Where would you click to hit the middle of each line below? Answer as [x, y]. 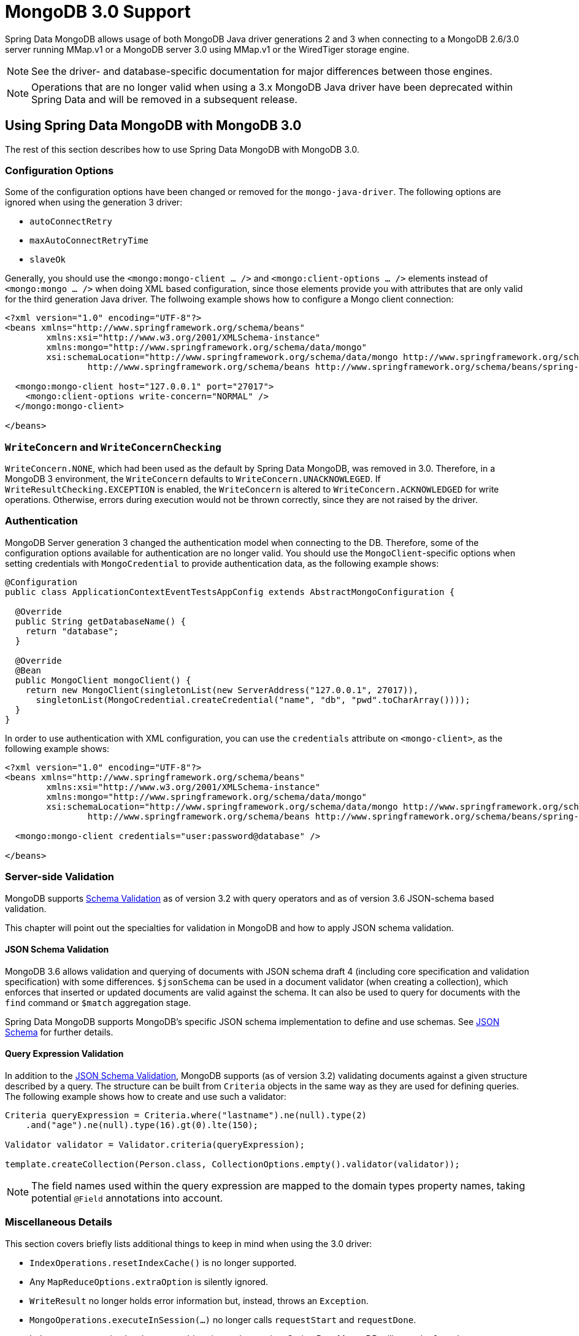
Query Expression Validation [64, 1054]
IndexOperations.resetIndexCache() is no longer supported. [163, 1262]
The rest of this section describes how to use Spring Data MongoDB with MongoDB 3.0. [182, 149]
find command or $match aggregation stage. [98, 1002]
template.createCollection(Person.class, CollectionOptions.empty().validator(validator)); [232, 1165]
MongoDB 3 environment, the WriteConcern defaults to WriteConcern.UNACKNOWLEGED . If [193, 479]
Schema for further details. [59, 1032]
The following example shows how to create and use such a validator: [146, 1097]
